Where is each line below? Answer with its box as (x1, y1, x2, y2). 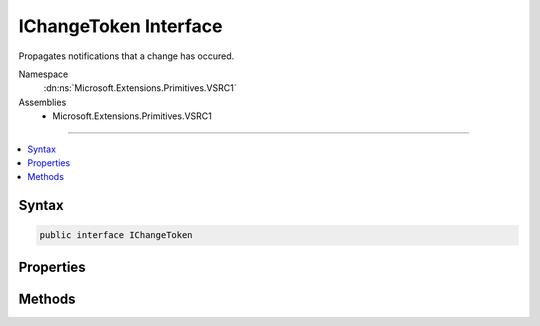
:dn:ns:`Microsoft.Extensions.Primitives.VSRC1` (43, 82, 237, 94)
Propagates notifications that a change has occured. (18, 50, 235, 62)
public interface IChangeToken (39, 230, 194, 241)
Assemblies (18, 96, 67, 108)
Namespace (18, 68, 69, 80)
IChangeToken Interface (18, 15, 223, 37)
